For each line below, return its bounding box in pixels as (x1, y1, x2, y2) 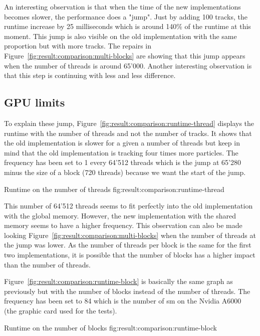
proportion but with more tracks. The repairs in (4, 40, 152, 51)
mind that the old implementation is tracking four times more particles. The (4, 147, 238, 157)
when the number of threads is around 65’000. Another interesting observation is (4, 60, 252, 70)
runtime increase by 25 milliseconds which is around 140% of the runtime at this (4, 21, 251, 31)
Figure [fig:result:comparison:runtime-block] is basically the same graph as (4, 276, 233, 286)
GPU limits (4, 94, 65, 110)
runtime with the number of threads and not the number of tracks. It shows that (4, 127, 252, 138)
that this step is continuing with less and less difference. (4, 70, 176, 80)
